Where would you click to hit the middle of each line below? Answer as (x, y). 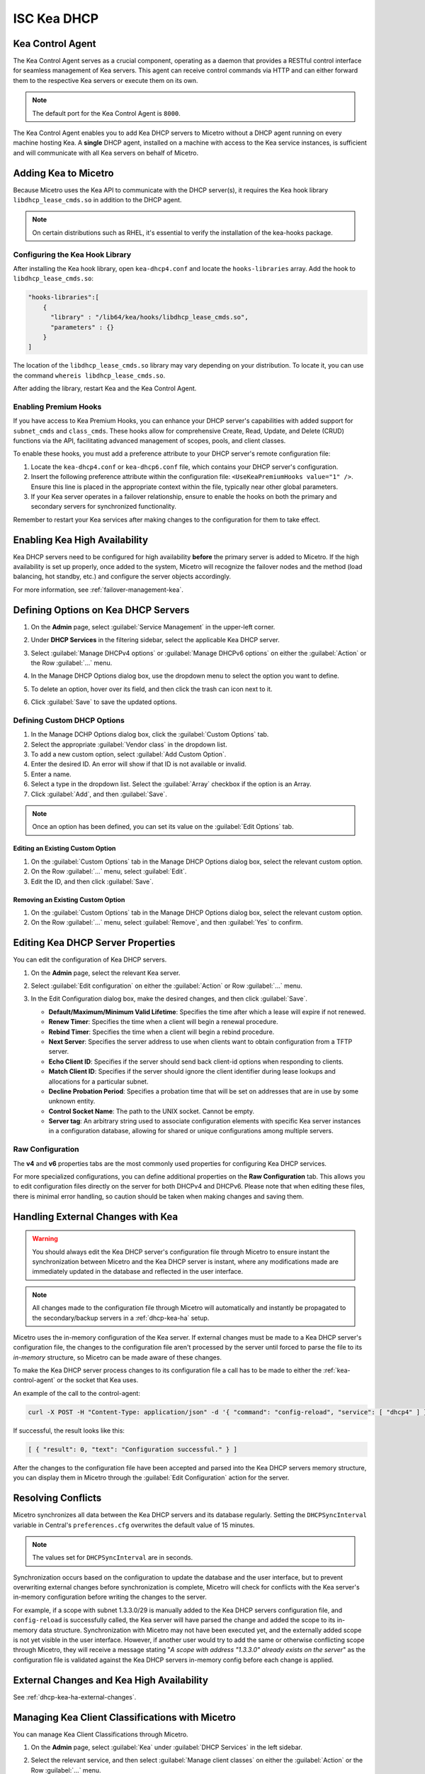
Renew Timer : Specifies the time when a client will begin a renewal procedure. (164, 1022)
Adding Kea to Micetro (63, 173)
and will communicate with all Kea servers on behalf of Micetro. (106, 153)
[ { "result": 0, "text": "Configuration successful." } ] (132, 1449)
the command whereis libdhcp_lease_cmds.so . (89, 375)
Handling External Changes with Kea (96, 1217)
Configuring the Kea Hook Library (72, 254)
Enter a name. (51, 774)
